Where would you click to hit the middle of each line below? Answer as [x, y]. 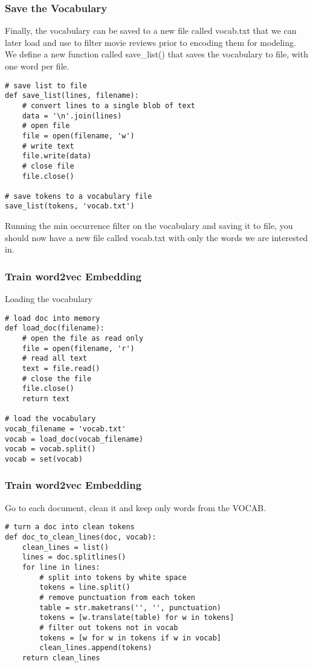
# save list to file [46, 85]
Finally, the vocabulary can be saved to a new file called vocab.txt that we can [151, 31]
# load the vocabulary [50, 419]
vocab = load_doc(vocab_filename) [74, 439]
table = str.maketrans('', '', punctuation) [130, 607]
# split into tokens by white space [113, 577]
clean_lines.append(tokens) [96, 648]
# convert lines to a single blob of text [108, 105]
